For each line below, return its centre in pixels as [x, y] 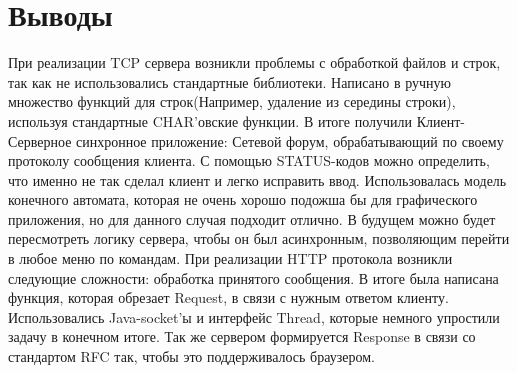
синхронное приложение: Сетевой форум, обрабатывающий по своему [290, 140]
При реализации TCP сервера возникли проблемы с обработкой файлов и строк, [254, 62]
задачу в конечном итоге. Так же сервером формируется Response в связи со [242, 336]
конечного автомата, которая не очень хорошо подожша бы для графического [243, 199]
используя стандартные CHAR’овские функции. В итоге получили [210, 120]
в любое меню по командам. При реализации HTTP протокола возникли [230, 258]
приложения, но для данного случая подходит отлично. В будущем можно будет [252, 218]
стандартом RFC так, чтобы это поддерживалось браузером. [191, 356]
